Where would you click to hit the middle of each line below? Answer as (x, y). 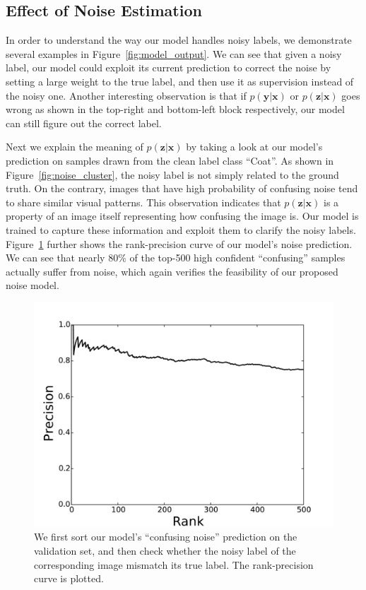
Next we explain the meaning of (75, 147)
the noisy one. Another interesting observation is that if (126, 95)
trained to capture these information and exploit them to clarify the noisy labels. (181, 229)
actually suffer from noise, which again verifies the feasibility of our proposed (172, 271)
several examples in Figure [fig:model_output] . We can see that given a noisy (174, 53)
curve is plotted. (69, 578)
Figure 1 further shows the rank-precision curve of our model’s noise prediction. (179, 243)
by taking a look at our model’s (254, 147)
